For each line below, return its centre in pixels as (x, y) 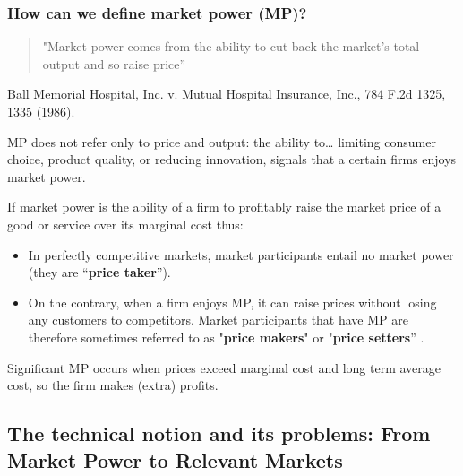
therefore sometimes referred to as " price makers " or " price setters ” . (226, 337)
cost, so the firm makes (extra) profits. (113, 385)
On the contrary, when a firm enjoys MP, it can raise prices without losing (232, 302)
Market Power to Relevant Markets (175, 459)
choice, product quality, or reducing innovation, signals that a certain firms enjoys (232, 159)
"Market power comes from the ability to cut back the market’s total (231, 46)
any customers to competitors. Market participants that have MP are (218, 320)
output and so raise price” (114, 63)
